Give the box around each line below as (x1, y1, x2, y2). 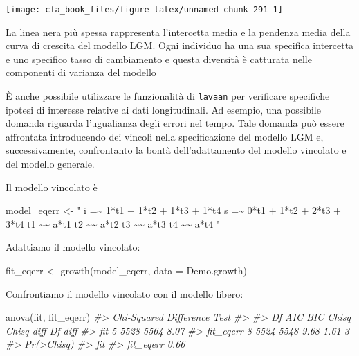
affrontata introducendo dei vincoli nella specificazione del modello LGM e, (6, 129, 324, 143)
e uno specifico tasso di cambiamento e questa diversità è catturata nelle (6, 51, 312, 66)
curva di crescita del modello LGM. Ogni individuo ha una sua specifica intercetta (6, 38, 354, 53)
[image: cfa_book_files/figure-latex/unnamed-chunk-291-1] (6, 5, 283, 15)
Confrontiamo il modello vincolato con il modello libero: (6, 286, 243, 301)
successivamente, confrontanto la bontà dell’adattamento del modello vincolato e (6, 143, 347, 157)
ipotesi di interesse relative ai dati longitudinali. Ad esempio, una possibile (6, 102, 321, 116)
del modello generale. (6, 157, 95, 171)
